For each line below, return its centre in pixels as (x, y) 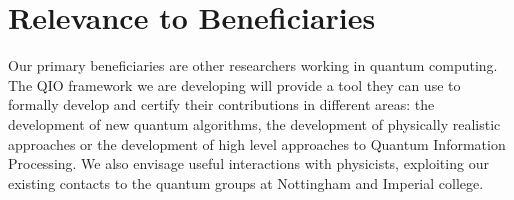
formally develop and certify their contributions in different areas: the (221, 104)
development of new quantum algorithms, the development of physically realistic (254, 123)
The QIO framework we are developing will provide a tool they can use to (234, 84)
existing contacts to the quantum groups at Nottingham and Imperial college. (246, 182)
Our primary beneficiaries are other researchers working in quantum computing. (253, 65)
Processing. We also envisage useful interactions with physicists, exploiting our (248, 163)
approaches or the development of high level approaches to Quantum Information (257, 143)
